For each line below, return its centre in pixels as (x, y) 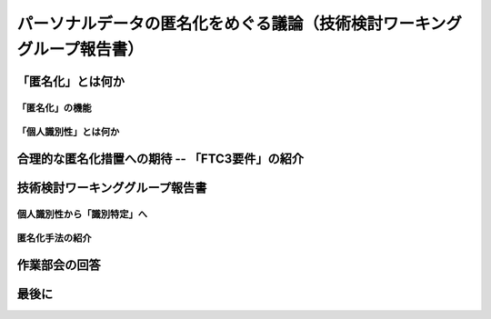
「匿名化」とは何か (70, 81)
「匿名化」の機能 (54, 107)
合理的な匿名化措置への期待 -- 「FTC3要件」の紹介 (160, 159)
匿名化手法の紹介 (54, 238)
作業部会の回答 (59, 265)
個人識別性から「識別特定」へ (82, 214)
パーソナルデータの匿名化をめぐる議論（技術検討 (200, 24)
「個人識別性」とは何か (68, 132)
